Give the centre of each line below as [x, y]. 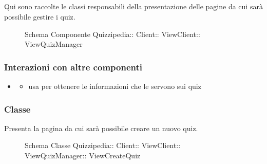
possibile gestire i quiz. [40, 16]
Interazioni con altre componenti [73, 67]
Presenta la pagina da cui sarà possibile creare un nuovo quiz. [101, 128]
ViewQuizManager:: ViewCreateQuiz [83, 155]
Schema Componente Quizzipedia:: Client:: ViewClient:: [112, 34]
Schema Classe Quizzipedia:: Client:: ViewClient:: [103, 145]
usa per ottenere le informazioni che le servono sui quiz [115, 86]
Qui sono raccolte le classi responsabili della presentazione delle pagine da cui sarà [133, 6]
